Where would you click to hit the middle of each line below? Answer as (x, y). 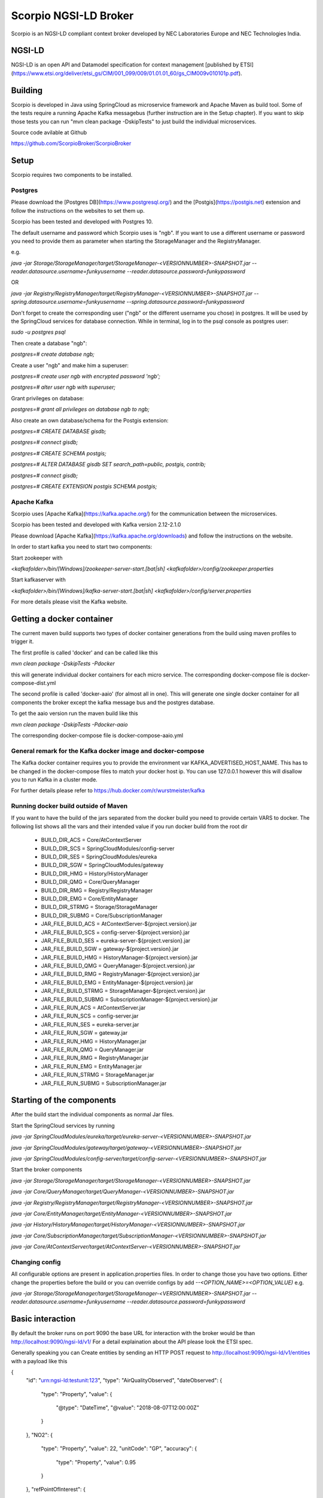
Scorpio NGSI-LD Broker (72, 16)
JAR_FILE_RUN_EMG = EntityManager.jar (92, 1066)
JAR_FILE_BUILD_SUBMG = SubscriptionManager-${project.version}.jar (129, 999)
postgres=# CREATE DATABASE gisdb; (59, 431)
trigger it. (22, 642)
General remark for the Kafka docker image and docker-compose (108, 751)
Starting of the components (64, 1100)
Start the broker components (47, 1170)
